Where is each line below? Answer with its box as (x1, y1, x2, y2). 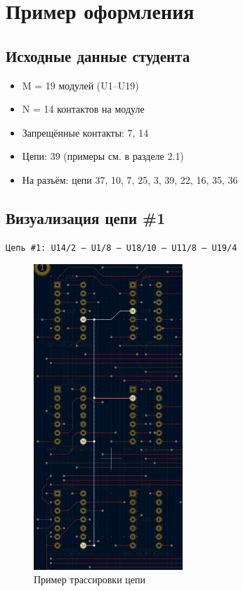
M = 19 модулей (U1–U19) (22, 77, 139, 92)
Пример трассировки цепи (34, 572, 146, 587)
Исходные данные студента (6, 44, 190, 66)
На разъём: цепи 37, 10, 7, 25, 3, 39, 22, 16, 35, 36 (22, 172, 238, 187)
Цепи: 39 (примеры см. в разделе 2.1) (22, 149, 184, 163)
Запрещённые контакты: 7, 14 (22, 125, 149, 139)
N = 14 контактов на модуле (22, 101, 145, 116)
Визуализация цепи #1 (6, 206, 166, 228)
